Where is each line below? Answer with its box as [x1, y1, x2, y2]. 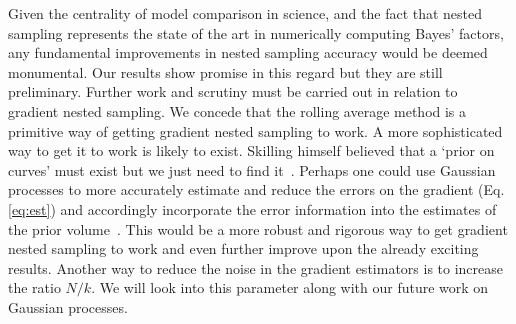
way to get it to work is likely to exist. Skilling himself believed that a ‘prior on [8, 140, 495, 161]
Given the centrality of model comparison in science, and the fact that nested [8, 3, 483, 23]
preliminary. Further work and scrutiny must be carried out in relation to [8, 81, 458, 102]
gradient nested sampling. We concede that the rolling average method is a [8, 100, 467, 121]
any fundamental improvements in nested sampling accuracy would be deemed [8, 42, 488, 63]
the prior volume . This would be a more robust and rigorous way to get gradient [8, 218, 508, 239]
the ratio [8, 277, 61, 298]
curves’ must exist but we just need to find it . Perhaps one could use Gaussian [8, 159, 496, 180]
